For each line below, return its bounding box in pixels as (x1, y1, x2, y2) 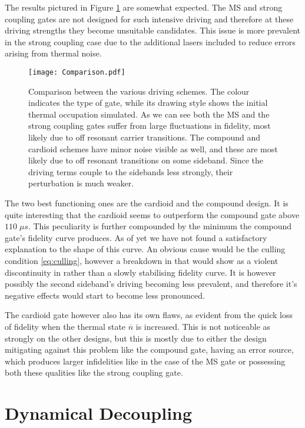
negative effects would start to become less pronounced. (5, 289, 205, 301)
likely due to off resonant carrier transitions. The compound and (28, 131, 261, 143)
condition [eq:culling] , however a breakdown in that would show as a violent (5, 254, 279, 266)
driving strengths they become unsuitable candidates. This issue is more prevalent (5, 24, 301, 36)
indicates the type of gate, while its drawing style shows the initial (28, 96, 268, 109)
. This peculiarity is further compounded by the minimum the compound (28, 220, 292, 232)
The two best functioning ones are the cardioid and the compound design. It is (5, 196, 289, 209)
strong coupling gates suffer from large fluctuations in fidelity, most (28, 119, 271, 132)
